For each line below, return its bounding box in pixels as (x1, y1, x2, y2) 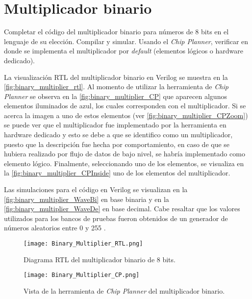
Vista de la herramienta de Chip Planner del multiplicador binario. (24, 285, 225, 296)
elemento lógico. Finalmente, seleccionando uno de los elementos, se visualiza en (4, 158, 244, 168)
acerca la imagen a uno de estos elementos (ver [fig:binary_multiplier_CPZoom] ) (4, 110, 248, 120)
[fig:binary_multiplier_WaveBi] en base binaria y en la (4, 194, 169, 204)
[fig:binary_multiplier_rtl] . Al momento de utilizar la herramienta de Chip (4, 81, 228, 92)
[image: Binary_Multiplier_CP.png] (24, 272, 140, 279)
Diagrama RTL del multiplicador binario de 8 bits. (24, 254, 176, 264)
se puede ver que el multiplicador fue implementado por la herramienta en (4, 120, 227, 130)
